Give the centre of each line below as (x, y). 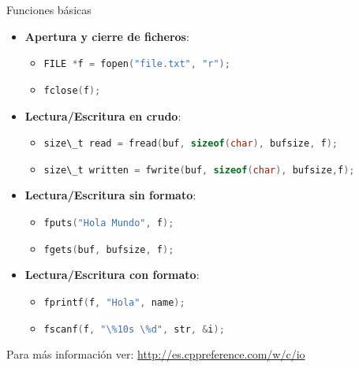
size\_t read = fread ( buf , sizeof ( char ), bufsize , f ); (191, 144)
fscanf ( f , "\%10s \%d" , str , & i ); (134, 329)
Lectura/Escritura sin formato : (110, 195)
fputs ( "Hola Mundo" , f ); (109, 223)
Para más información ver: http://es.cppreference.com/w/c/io (156, 354)
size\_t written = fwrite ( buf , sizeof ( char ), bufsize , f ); (199, 170)
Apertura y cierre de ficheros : (107, 36)
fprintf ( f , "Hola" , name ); (114, 302)
